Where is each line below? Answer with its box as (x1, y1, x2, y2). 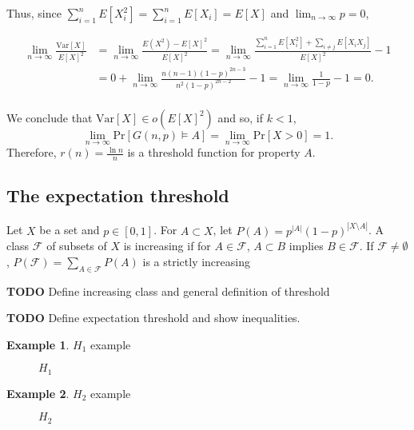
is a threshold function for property (127, 144, 301, 161)
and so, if (217, 109, 264, 125)
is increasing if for (123, 237, 211, 254)
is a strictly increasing (142, 253, 250, 269)
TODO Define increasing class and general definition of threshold (6, 282, 330, 299)
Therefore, (6, 144, 57, 161)
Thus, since (6, 5, 62, 21)
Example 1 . (6, 336, 70, 352)
